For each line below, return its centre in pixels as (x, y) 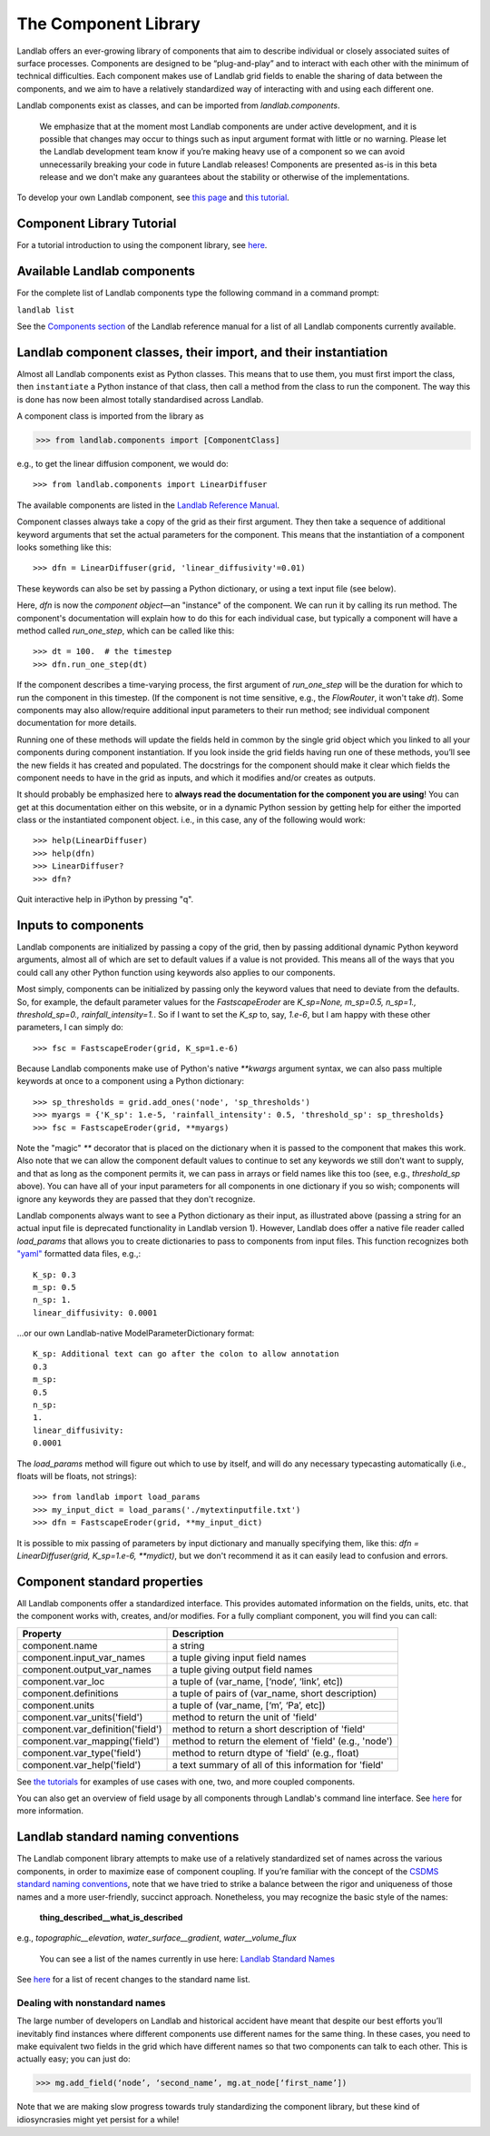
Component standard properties (110, 1581)
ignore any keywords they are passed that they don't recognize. (136, 1198)
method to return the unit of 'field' (245, 1717)
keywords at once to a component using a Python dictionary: (131, 1081)
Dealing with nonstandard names (92, 2002)
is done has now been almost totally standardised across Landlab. (140, 399)
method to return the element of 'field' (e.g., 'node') (283, 1741)
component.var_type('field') (82, 1753)
